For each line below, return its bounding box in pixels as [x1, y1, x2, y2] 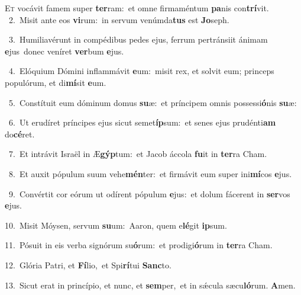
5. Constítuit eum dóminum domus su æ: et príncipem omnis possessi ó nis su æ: [8, 96, 297, 108]
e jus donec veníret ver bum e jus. [5, 44, 124, 57]
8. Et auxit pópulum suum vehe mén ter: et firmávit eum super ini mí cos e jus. [8, 167, 292, 179]
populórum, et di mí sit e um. [5, 76, 106, 88]
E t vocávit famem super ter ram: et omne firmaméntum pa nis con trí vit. [5, 2, 269, 14]
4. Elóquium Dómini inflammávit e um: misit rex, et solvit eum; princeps [8, 65, 274, 77]
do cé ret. [5, 127, 35, 140]
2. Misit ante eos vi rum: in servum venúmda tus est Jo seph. [8, 13, 229, 25]
